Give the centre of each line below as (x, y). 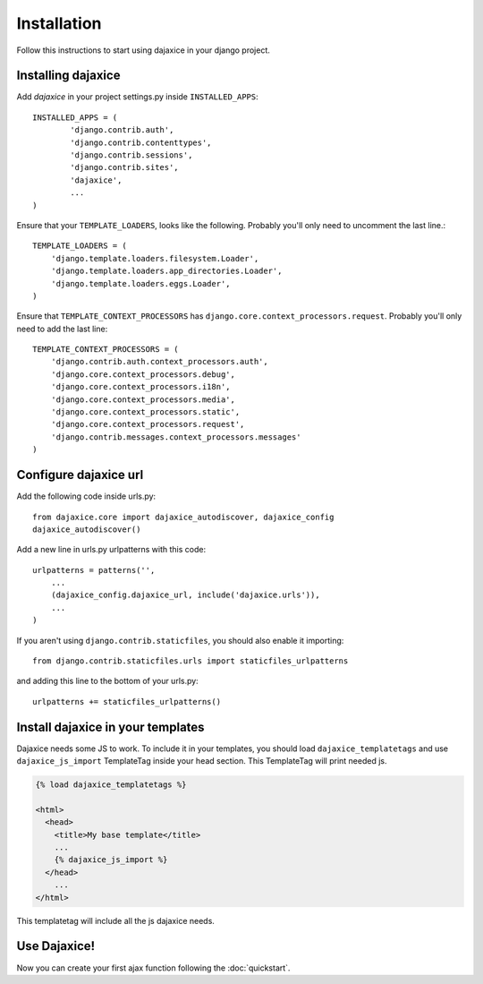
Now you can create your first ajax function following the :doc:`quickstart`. (153, 968)
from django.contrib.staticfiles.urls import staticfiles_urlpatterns (191, 661)
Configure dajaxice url (80, 475)
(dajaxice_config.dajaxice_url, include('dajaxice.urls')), (186, 595)
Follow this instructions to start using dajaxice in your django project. (143, 50)
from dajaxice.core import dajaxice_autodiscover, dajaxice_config (183, 517)
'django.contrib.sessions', (131, 155)
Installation (59, 23)
